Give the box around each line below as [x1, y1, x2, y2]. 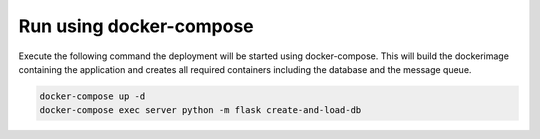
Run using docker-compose [18, 15, 254, 37]
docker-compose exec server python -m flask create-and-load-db [39, 105, 362, 116]
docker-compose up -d [39, 90, 146, 102]
